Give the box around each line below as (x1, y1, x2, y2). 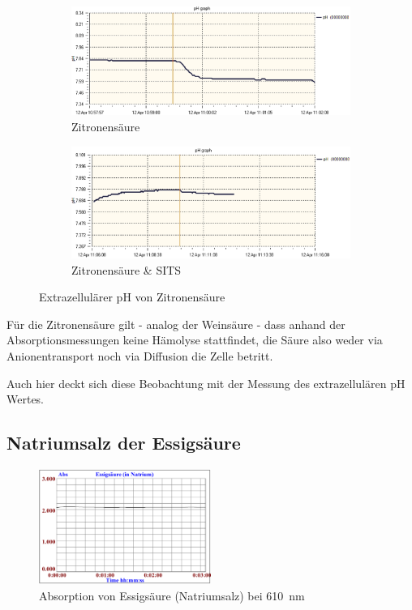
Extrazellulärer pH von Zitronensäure (39, 288, 225, 305)
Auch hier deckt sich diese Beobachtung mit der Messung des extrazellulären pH (6, 374, 406, 391)
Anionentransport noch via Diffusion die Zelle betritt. (6, 347, 273, 364)
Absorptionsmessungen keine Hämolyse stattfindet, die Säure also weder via (6, 331, 383, 348)
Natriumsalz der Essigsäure (6, 430, 241, 455)
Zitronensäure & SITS (71, 261, 182, 278)
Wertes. (6, 390, 45, 407)
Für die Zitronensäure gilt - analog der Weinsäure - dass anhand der (6, 315, 345, 332)
